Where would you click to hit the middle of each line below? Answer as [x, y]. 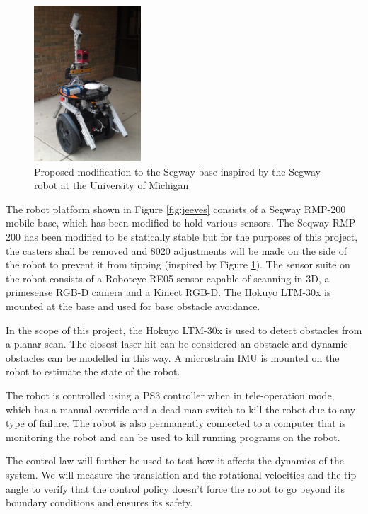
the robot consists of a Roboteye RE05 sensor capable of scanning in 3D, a [168, 278]
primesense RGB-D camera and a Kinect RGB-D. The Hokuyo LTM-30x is [168, 292]
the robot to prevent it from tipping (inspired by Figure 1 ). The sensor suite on [178, 264]
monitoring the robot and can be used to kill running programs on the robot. [173, 436]
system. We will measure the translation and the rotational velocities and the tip [181, 474]
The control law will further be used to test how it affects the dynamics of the [175, 461]
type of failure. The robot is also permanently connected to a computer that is [176, 423]
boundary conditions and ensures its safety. [99, 502]
